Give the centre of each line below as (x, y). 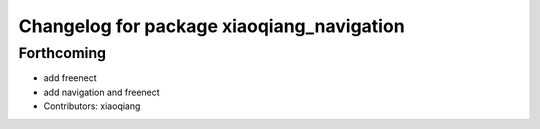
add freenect (70, 78)
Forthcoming (62, 53)
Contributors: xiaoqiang (92, 106)
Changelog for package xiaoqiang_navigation (211, 26)
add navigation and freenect (101, 92)
